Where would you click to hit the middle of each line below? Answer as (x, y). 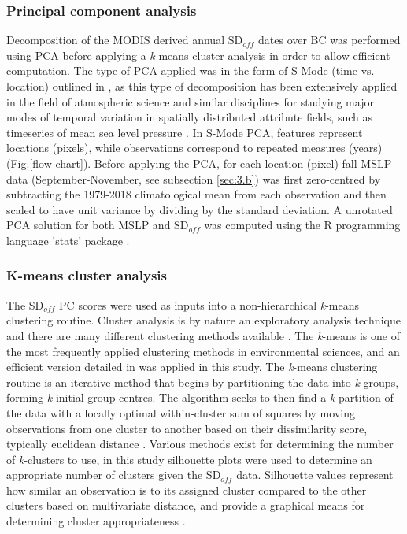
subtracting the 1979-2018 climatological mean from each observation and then (196, 194)
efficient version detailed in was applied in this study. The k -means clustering (192, 367)
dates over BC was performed (329, 40)
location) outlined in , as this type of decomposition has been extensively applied (202, 86)
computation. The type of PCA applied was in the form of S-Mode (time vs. (191, 70)
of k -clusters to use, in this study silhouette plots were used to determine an (189, 459)
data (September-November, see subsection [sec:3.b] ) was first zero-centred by (194, 178)
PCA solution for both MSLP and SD (98, 225)
